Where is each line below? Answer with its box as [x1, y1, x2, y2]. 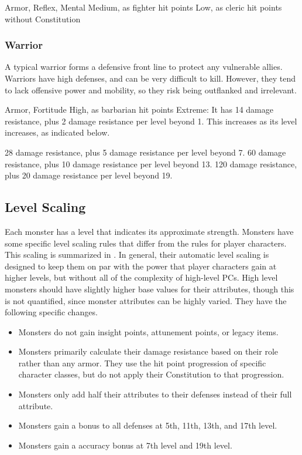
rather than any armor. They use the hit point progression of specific [18, 356, 266, 369]
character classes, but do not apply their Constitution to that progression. [18, 368, 284, 380]
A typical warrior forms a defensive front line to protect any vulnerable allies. [5, 60, 283, 73]
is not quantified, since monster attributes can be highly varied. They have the [5, 294, 287, 306]
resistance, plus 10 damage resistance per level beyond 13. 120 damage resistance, [5, 157, 297, 170]
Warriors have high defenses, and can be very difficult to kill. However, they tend [5, 72, 296, 84]
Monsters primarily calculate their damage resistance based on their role [18, 345, 278, 358]
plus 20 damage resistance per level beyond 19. [5, 169, 173, 181]
